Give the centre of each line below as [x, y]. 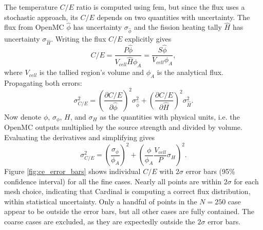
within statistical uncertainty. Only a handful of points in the [101, 201]
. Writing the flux [79, 39]
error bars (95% [210, 171]
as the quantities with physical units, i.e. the [170, 116]
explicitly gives [148, 39]
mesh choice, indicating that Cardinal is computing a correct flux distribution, [127, 191]
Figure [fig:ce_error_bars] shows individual [72, 171]
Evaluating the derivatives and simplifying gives [79, 137]
